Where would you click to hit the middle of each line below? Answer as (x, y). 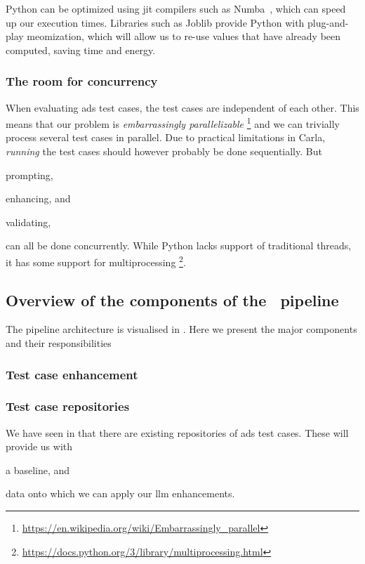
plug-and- (328, 22)
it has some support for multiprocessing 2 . (96, 261)
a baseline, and (38, 470)
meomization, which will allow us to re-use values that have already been (184, 36)
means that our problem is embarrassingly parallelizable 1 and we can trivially (173, 123)
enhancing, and (38, 198)
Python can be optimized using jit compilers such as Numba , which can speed (176, 8)
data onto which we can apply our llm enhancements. (120, 493)
